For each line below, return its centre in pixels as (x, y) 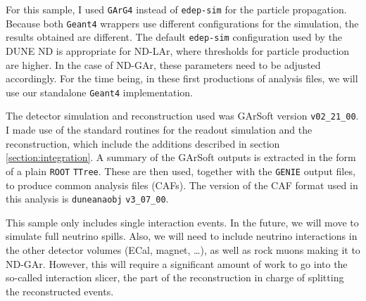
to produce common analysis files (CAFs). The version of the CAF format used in (182, 185)
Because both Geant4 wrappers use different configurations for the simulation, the (182, 23)
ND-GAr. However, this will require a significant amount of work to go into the (177, 263)
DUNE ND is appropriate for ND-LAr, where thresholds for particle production (178, 50)
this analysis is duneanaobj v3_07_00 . (87, 199)
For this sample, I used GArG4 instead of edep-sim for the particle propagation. (176, 9)
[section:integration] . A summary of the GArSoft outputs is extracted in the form (181, 157)
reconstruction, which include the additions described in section (143, 143)
